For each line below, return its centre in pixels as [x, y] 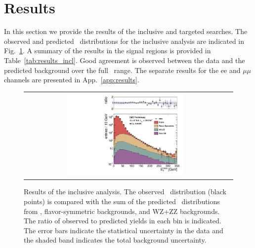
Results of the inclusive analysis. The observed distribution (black [125, 192]
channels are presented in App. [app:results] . [72, 80]
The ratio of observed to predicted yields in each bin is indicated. [123, 221]
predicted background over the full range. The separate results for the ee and [122, 70]
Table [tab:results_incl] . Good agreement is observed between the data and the [125, 60]
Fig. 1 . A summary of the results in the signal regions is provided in [107, 51]
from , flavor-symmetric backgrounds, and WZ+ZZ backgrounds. [122, 211]
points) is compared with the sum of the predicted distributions [122, 201]
